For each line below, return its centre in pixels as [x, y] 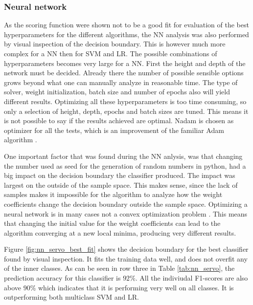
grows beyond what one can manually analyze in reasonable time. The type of [121, 82]
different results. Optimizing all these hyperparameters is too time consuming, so [125, 101]
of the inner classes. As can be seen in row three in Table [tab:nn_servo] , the [119, 268]
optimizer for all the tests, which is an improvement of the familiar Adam [114, 130]
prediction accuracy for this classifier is [62, 278]
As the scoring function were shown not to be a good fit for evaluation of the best [126, 25]
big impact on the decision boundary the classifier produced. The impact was [120, 175]
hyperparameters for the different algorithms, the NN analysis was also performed [126, 34]
